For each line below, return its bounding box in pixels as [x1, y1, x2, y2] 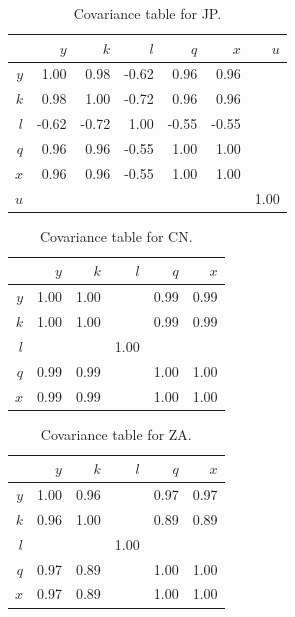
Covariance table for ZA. [40, 423, 192, 444]
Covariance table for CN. [40, 225, 193, 246]
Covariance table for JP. [73, 3, 222, 23]
